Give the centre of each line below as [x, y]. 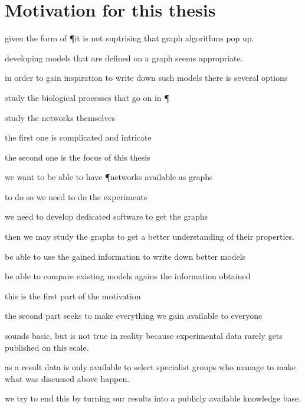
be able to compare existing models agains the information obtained [128, 276]
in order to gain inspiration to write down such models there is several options [146, 78]
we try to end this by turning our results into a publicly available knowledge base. [153, 398]
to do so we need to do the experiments [76, 196]
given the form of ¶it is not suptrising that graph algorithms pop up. [129, 38]
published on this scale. [47, 347]
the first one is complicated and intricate [78, 137]
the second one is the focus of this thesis [78, 157]
